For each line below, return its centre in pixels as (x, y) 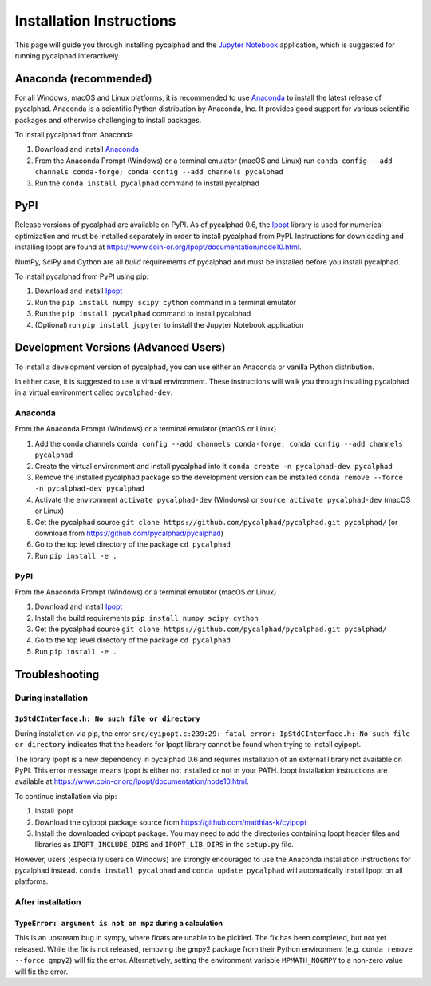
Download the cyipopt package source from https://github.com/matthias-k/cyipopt (171, 822)
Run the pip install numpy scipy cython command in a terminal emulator (166, 302)
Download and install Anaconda (87, 149)
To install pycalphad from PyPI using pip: (82, 276)
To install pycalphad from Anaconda (74, 135)
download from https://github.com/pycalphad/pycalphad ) (129, 533)
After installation (48, 902)
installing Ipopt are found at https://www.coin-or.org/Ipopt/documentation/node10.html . (158, 247)
